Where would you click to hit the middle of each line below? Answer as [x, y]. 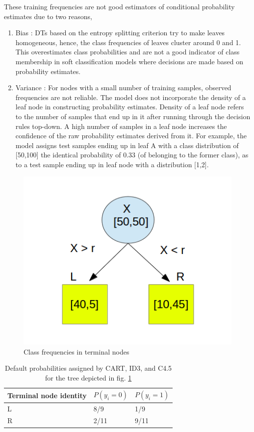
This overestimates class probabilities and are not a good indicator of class [127, 52]
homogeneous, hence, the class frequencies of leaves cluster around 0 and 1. [128, 42]
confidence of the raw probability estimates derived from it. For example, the [131, 136]
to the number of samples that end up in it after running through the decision [133, 116]
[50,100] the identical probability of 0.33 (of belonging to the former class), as [132, 155]
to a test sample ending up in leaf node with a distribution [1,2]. [112, 164]
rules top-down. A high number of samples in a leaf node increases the [121, 126]
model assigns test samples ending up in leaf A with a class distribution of [127, 145]
